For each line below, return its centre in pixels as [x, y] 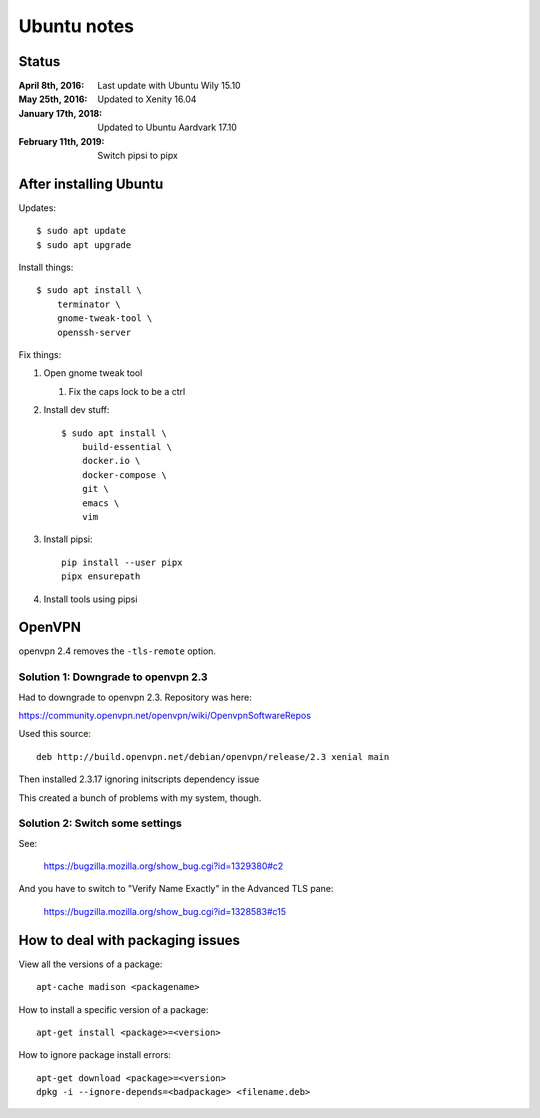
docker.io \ [111, 461]
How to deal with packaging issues [129, 940]
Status [39, 61]
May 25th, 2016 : [53, 99]
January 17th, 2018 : [60, 113]
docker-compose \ [124, 474]
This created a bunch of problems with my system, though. [140, 797]
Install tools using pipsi [90, 599]
